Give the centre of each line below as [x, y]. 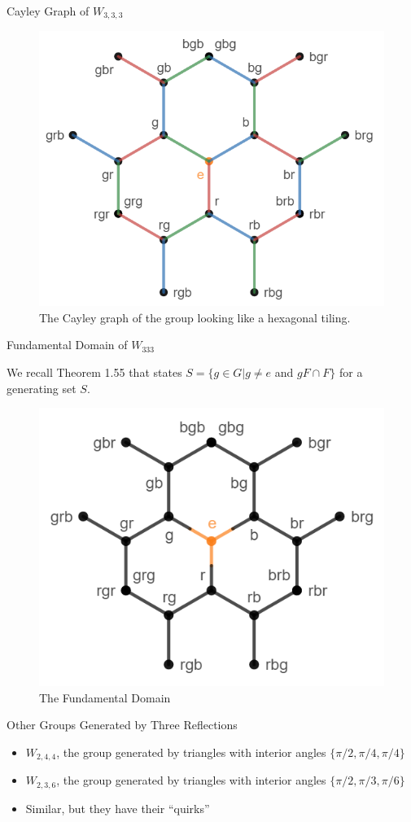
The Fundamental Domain [105, 697]
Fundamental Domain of [67, 345]
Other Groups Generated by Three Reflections [122, 725]
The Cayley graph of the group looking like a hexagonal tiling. [195, 317]
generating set [42, 388]
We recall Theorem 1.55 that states [94, 372]
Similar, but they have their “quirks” [118, 808]
